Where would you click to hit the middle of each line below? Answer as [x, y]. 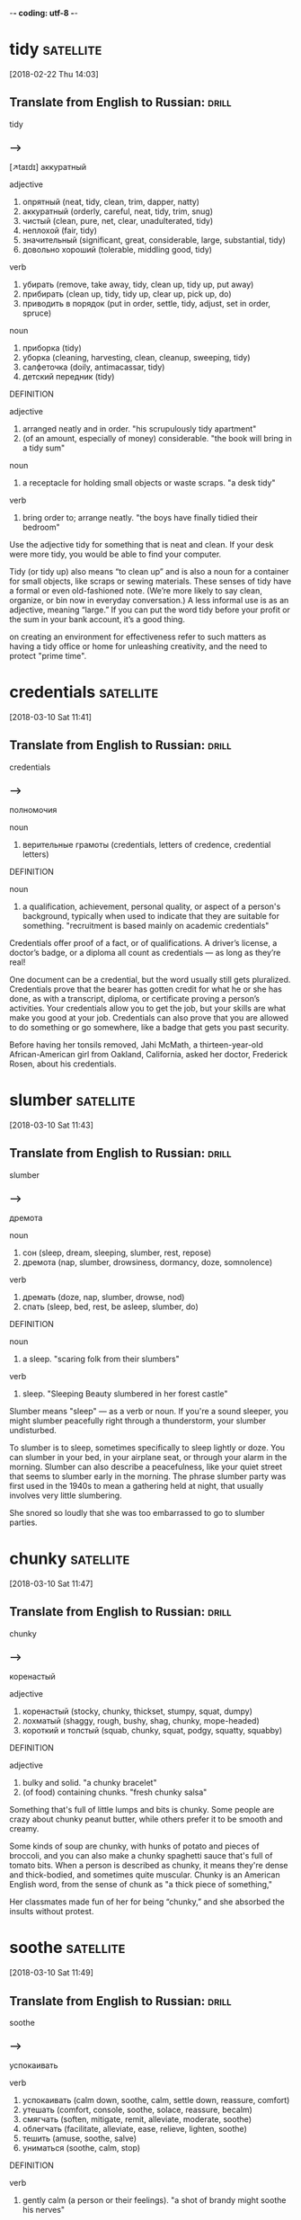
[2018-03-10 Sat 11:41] [51, 717]
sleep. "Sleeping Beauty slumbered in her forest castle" [125, 1394]
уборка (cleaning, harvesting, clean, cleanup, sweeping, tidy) [136, 358]
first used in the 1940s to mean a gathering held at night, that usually [137, 1486]
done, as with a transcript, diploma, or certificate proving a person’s [135, 999]
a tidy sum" [44, 448]
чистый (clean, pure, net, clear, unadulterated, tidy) [118, 221]
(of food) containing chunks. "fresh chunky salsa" [115, 1792]
